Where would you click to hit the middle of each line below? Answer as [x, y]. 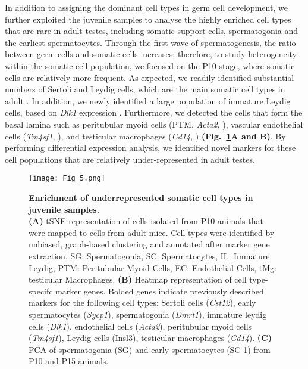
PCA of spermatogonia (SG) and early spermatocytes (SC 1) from [150, 349]
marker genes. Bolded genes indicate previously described [160, 291]
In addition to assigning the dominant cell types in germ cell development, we [146, 7]
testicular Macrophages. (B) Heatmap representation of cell [138, 279]
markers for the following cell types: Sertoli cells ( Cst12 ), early [142, 303]
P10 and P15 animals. [69, 361]
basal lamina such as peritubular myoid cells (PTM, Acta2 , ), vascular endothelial [154, 124]
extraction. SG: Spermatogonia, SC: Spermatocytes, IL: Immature [149, 255]
